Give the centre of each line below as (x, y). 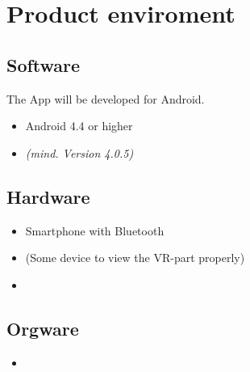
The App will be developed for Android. (106, 98)
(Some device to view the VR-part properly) (135, 258)
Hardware (48, 196)
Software (44, 64)
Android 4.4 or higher (79, 126)
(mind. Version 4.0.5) (79, 152)
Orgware (43, 328)
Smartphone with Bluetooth (95, 230)
